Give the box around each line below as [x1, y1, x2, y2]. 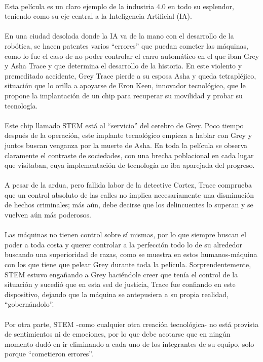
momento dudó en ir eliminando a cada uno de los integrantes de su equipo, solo [5, 338, 254, 349]
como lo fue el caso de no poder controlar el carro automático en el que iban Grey [5, 50, 259, 61]
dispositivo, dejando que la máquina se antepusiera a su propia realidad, [5, 288, 229, 299]
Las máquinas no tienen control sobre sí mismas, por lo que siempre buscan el [5, 229, 246, 240]
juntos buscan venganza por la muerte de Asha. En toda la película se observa [5, 139, 248, 150]
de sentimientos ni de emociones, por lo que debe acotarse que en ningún [5, 329, 231, 339]
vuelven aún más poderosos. [5, 209, 91, 220]
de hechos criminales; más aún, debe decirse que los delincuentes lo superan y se [5, 199, 253, 210]
